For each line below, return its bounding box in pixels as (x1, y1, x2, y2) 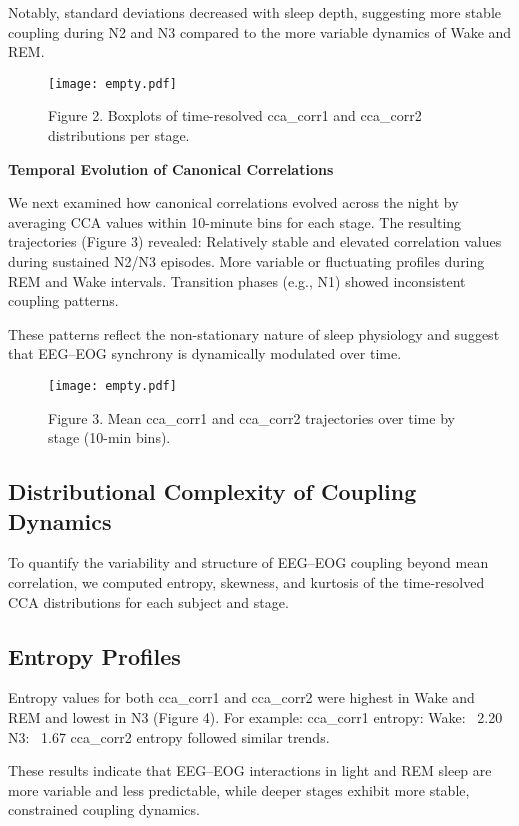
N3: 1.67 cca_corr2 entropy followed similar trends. (8, 726, 330, 747)
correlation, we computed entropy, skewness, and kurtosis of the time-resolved (8, 572, 485, 592)
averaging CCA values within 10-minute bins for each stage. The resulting (8, 211, 462, 232)
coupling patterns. (8, 290, 119, 311)
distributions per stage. (48, 125, 190, 146)
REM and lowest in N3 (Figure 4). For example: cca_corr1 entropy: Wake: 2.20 (8, 706, 503, 727)
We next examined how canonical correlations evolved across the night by (8, 192, 459, 213)
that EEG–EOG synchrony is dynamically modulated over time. (8, 343, 402, 364)
